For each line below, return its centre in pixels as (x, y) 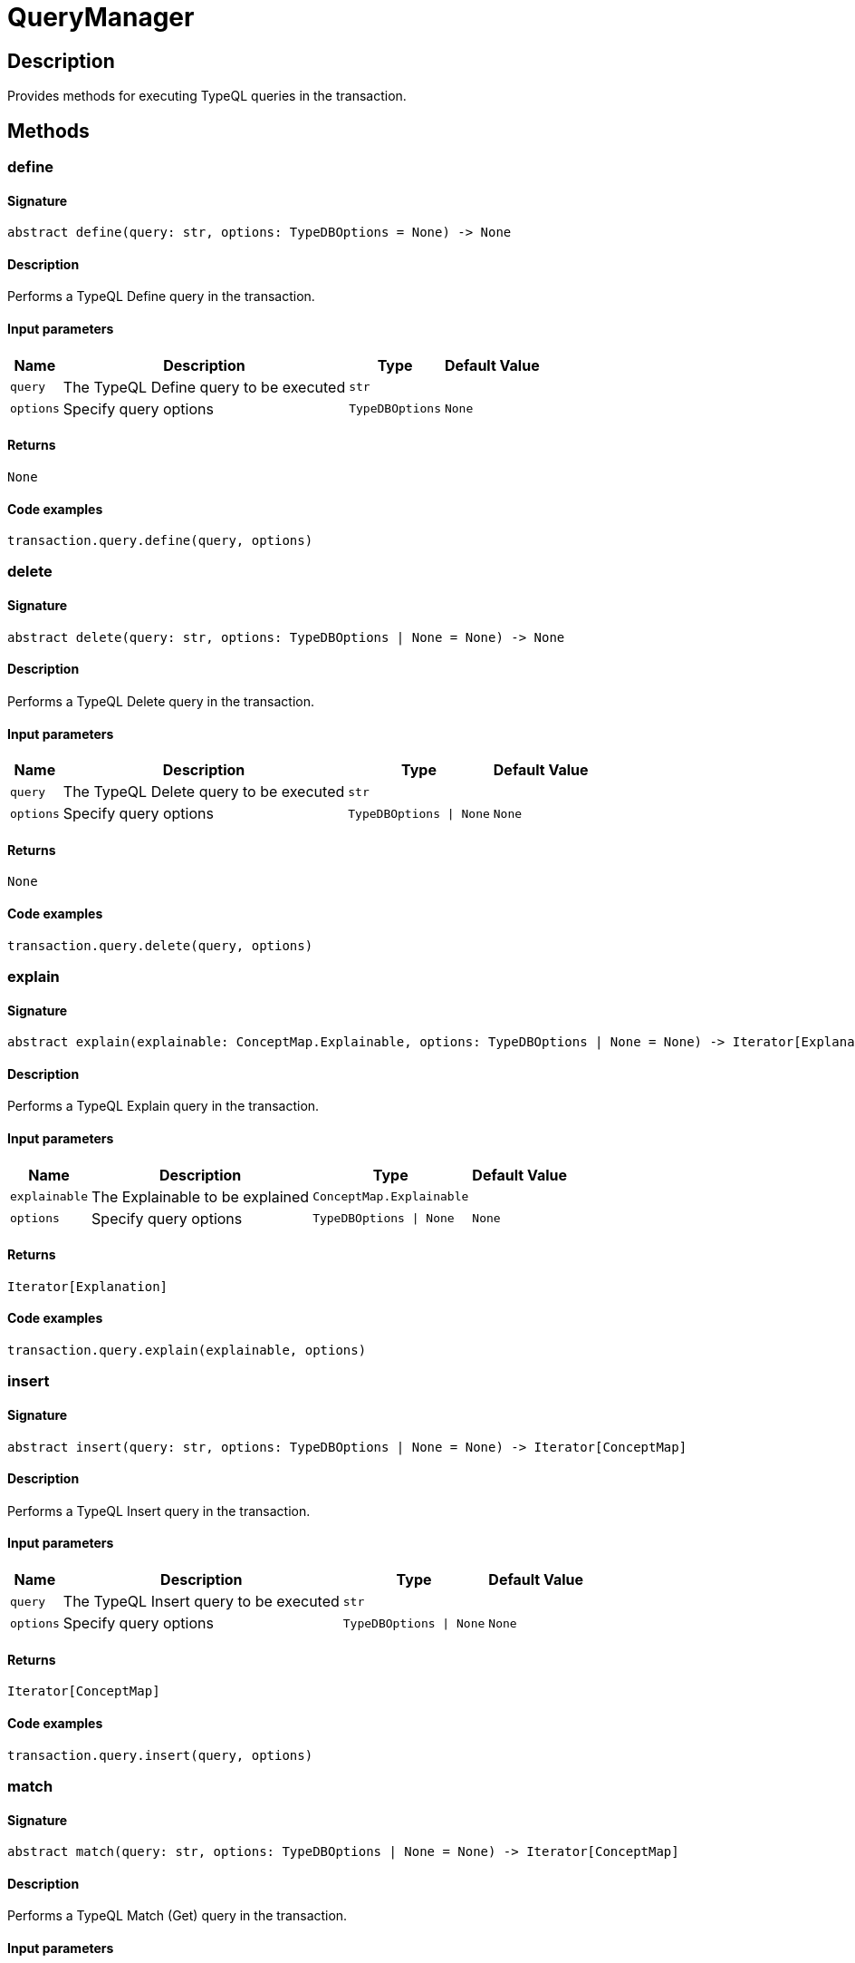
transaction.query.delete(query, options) (160, 945)
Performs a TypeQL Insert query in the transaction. (159, 1511)
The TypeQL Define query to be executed (204, 387)
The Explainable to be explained (201, 1196)
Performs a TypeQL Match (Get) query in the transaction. (178, 1916)
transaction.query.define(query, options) (160, 541)
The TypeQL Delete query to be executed (204, 792)
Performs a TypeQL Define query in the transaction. (161, 296)
